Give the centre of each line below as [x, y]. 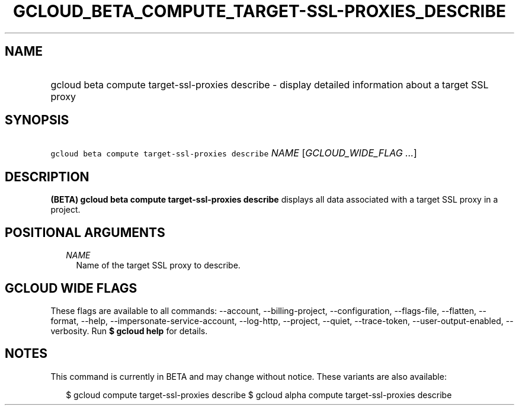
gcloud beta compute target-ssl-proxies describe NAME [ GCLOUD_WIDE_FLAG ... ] [234, 153]
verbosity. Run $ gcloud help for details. [129, 331]
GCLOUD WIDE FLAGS [71, 288]
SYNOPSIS [37, 120]
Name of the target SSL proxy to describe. [158, 265]
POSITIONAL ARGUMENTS [85, 232]
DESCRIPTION [47, 177]
